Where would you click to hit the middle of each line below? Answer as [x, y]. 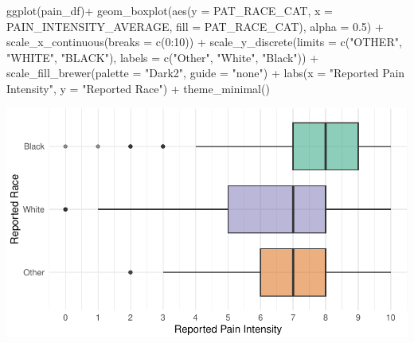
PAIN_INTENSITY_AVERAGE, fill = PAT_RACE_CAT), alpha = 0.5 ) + [195, 26]
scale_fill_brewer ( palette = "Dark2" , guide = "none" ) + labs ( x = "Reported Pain [206, 73]
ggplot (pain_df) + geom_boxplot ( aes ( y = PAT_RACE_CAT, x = [170, 10]
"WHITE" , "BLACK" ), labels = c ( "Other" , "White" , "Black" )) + [163, 57]
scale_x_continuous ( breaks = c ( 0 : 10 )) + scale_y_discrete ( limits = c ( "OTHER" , [204, 42]
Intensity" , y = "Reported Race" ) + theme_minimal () [138, 88]
